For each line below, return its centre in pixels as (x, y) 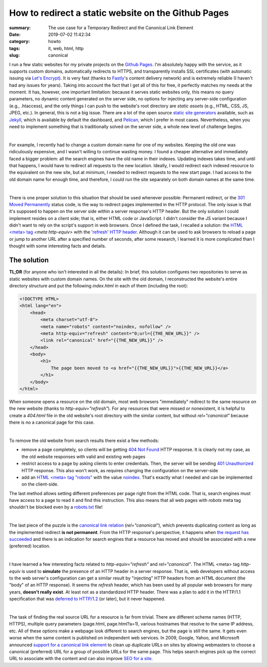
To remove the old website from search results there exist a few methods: (84, 441)
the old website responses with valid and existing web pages (84, 456)
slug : (14, 55)
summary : (20, 28)
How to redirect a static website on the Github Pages (119, 13)
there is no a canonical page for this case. (52, 422)
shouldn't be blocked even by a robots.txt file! (56, 507)
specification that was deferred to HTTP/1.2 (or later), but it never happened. (87, 599)
